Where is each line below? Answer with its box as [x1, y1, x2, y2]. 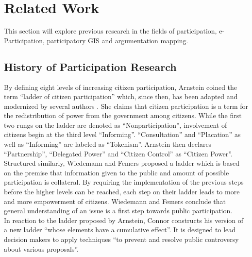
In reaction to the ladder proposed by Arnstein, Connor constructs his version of [4, 215, 244, 225]
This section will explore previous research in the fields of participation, [4, 26, 217, 36]
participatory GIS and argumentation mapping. [47, 35, 188, 45]
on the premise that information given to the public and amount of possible [4, 167, 229, 177]
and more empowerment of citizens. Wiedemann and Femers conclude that [4, 196, 226, 206]
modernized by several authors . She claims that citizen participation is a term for [4, 101, 248, 111]
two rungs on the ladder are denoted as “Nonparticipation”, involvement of [4, 120, 227, 130]
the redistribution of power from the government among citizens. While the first [4, 110, 242, 120]
